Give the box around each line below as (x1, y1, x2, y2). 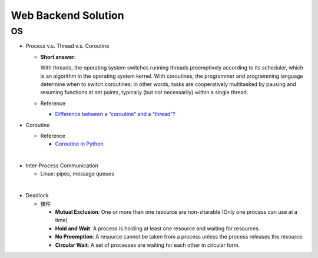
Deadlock (25, 192, 49, 199)
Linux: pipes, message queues (40, 170, 115, 177)
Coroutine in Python (55, 140, 104, 147)
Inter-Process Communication (25, 162, 98, 169)
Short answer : (40, 53, 76, 60)
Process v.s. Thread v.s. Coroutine (25, 42, 110, 49)
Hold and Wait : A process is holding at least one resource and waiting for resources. (55, 224, 260, 232)
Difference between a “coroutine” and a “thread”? (55, 111, 176, 118)
